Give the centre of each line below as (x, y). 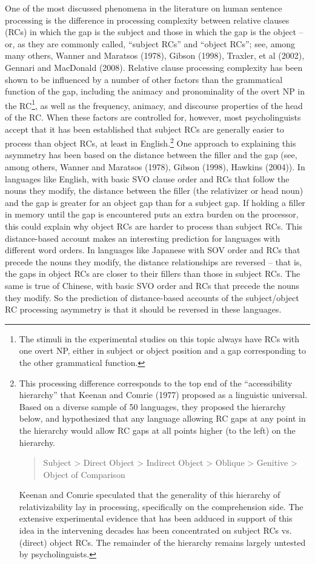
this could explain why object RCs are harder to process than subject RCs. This (154, 226)
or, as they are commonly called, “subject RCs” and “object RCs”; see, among (150, 43)
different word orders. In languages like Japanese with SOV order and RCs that (153, 250)
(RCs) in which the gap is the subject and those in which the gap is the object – (154, 32)
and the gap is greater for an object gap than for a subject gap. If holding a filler (155, 202)
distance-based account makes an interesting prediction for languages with (143, 238)
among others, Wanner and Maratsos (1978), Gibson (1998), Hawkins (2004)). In (155, 167)
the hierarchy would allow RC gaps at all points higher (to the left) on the (157, 430)
